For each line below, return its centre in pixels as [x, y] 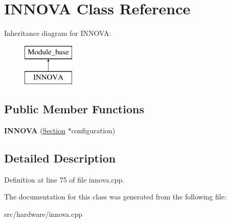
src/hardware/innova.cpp [43, 214]
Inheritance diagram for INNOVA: [58, 33]
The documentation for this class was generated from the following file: [115, 197]
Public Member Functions [74, 109]
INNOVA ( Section [35, 130]
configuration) [93, 130]
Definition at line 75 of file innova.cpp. [64, 179]
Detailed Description [60, 158]
